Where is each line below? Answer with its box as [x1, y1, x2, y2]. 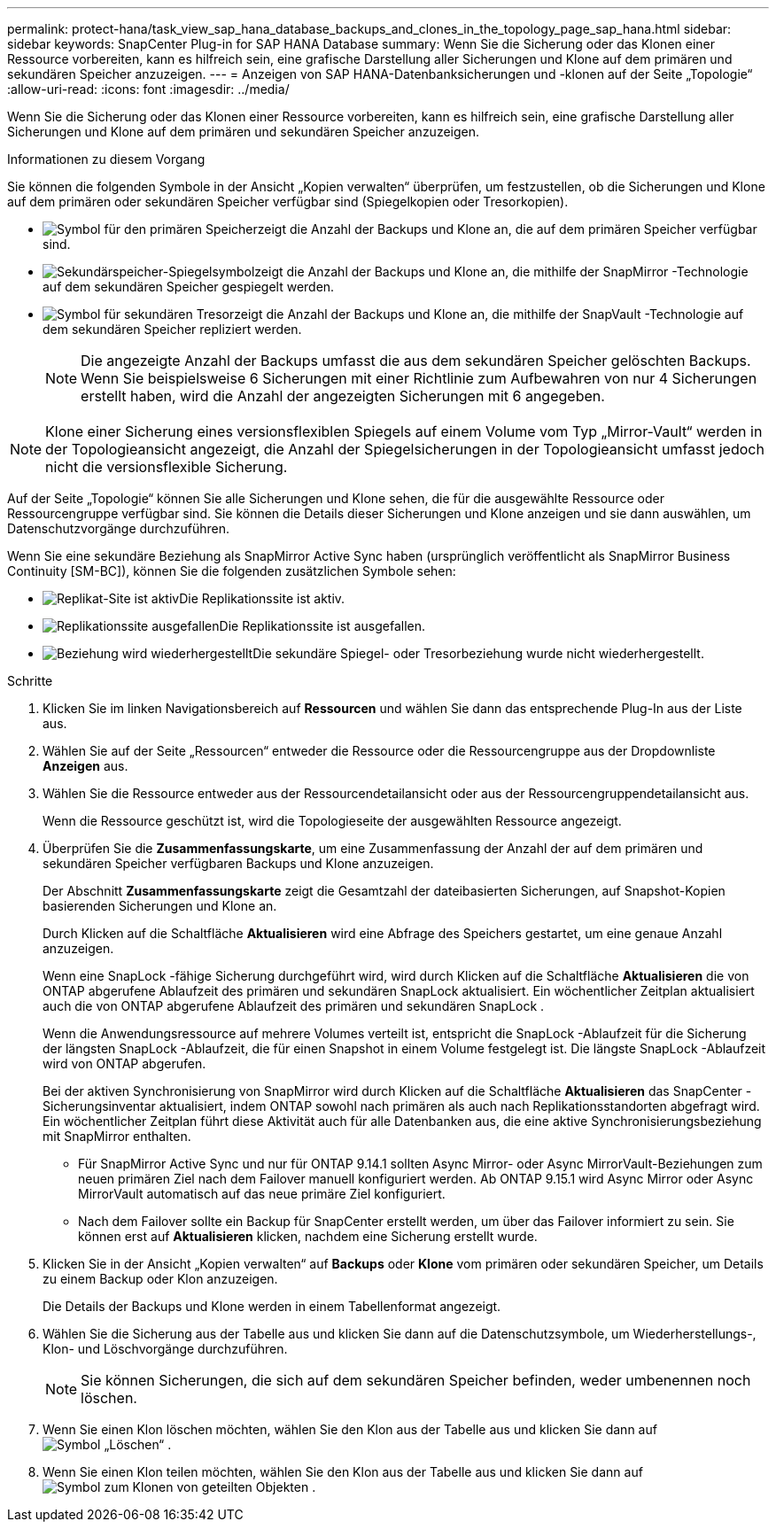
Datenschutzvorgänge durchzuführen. [7, 521, 229, 536]
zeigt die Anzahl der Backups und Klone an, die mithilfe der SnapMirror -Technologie [254, 264, 749, 279]
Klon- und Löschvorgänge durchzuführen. [43, 1341, 288, 1356]
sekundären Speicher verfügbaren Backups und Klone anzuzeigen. [43, 856, 434, 871]
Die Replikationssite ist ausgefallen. [219, 618, 425, 633]
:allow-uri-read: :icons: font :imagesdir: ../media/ [7, 81, 290, 97]
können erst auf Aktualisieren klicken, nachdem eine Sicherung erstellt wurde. [78, 1229, 538, 1244]
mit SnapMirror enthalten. [43, 1129, 191, 1144]
